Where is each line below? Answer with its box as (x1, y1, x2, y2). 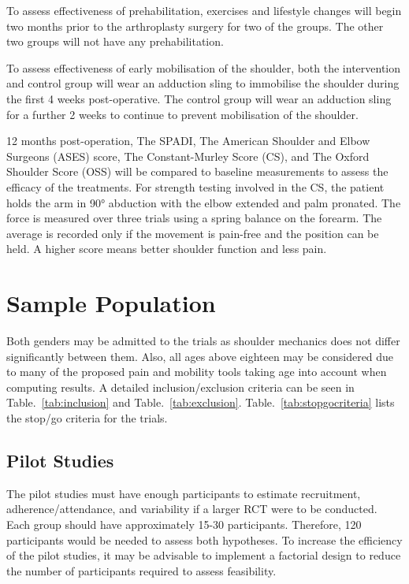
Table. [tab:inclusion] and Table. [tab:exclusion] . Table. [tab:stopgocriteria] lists (6, 394, 395, 411)
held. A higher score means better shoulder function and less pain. (6, 240, 327, 257)
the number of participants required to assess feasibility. (6, 562, 277, 578)
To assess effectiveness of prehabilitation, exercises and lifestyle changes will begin (6, 2, 402, 18)
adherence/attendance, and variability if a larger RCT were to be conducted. (6, 500, 377, 517)
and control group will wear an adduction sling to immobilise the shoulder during (6, 75, 400, 91)
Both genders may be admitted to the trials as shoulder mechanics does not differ (6, 333, 400, 349)
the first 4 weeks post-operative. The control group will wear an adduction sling (6, 90, 392, 106)
